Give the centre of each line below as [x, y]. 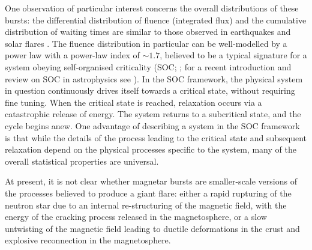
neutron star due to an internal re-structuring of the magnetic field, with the [146, 205]
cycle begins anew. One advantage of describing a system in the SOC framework [152, 125]
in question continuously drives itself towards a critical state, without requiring [150, 90]
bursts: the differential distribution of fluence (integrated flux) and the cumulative [156, 20]
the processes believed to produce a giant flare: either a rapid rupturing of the [148, 193]
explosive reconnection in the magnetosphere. [88, 240]
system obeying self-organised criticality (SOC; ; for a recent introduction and [148, 66]
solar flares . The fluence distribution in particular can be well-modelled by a [146, 43]
